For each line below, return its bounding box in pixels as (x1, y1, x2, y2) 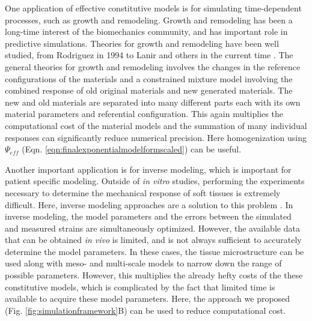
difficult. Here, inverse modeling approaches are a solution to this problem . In (5, 198, 293, 211)
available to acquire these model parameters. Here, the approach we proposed (5, 292, 290, 305)
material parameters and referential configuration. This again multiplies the (5, 107, 283, 120)
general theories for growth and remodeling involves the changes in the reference (5, 60, 301, 73)
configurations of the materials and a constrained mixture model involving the (5, 72, 293, 85)
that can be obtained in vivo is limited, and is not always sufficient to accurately (5, 233, 302, 246)
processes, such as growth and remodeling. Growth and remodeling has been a (5, 13, 293, 26)
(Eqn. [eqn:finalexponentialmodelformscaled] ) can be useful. (22, 143, 242, 155)
